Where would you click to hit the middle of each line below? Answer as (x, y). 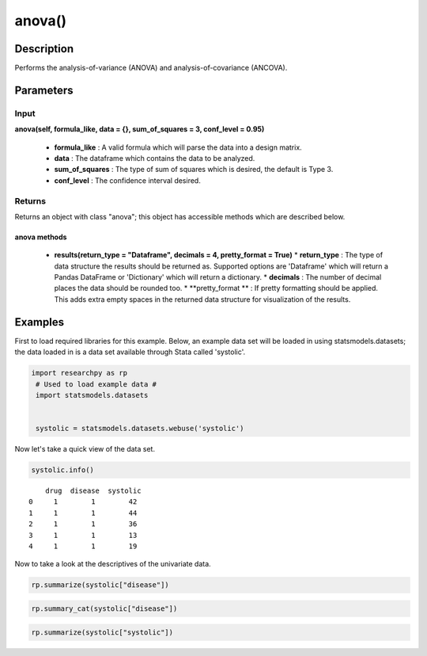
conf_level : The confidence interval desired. (127, 180)
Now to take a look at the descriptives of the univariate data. (113, 564)
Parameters (44, 90)
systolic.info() (63, 470)
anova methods (41, 237)
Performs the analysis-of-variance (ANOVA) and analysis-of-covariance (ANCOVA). (151, 68)
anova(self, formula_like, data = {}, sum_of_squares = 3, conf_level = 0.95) (140, 129)
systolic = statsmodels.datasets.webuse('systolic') (140, 429)
